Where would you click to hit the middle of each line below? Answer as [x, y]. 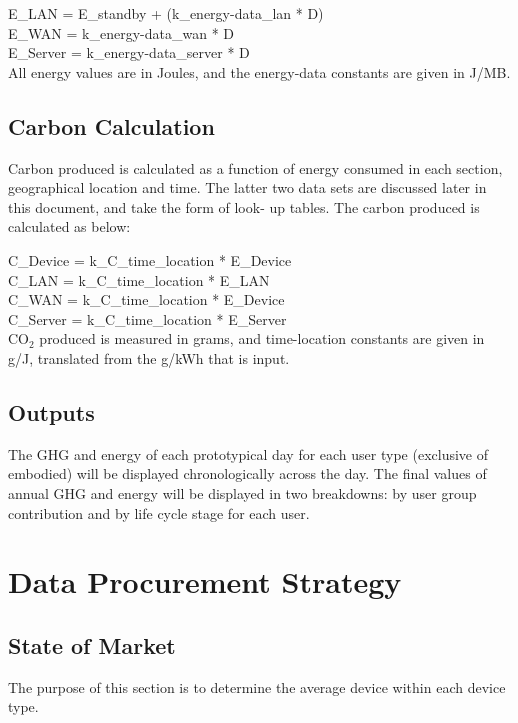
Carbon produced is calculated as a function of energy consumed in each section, [255, 167]
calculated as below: [69, 226]
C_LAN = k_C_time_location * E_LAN [139, 279]
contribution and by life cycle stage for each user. [159, 512]
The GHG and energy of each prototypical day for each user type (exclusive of [248, 453]
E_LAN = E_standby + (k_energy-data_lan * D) [166, 13]
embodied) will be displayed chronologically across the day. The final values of [247, 473]
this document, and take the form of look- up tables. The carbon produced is [244, 206]
